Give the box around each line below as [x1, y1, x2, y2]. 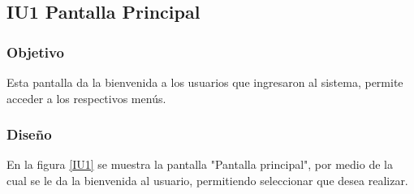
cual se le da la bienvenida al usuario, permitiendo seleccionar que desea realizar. [6, 172, 408, 188]
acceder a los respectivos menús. [6, 89, 166, 106]
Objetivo [6, 41, 64, 62]
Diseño [6, 124, 52, 144]
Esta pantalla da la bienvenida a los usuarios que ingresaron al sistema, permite [6, 74, 403, 90]
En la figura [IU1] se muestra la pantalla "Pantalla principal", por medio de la [6, 156, 393, 173]
